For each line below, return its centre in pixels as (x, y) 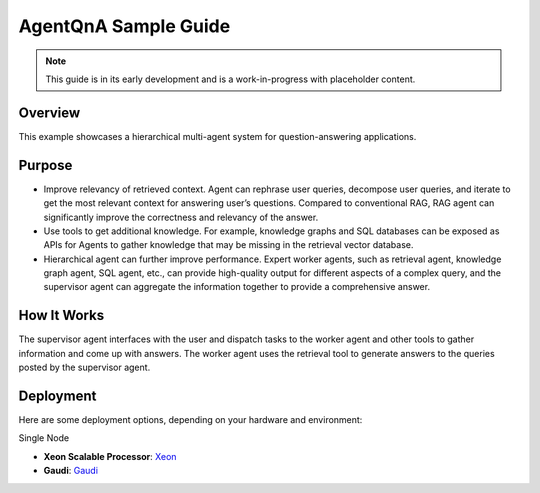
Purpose (45, 165)
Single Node (44, 438)
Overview (49, 112)
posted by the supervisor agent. (84, 367)
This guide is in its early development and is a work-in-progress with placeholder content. (230, 79)
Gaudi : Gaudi (71, 471)
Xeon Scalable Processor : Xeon (110, 456)
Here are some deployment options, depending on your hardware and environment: (190, 420)
